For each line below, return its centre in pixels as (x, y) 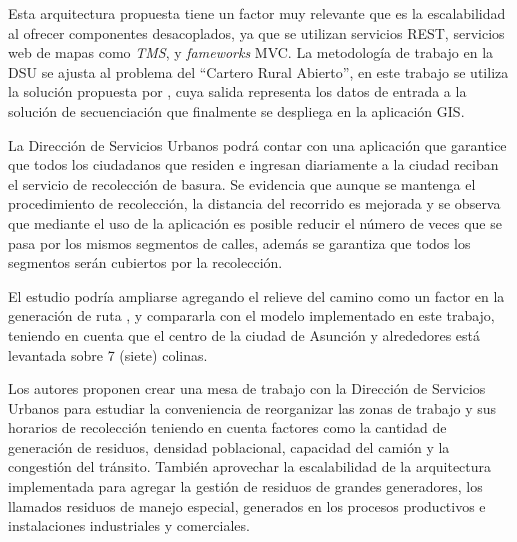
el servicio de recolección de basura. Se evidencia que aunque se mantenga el (242, 183)
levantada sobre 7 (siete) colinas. (108, 354)
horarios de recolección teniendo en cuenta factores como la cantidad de (227, 427)
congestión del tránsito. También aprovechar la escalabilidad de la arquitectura (250, 466)
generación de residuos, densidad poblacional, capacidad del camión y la (229, 446)
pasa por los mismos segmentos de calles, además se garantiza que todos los (239, 242)
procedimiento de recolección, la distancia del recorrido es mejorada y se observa (254, 203)
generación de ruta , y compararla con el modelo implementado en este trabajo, (251, 315)
